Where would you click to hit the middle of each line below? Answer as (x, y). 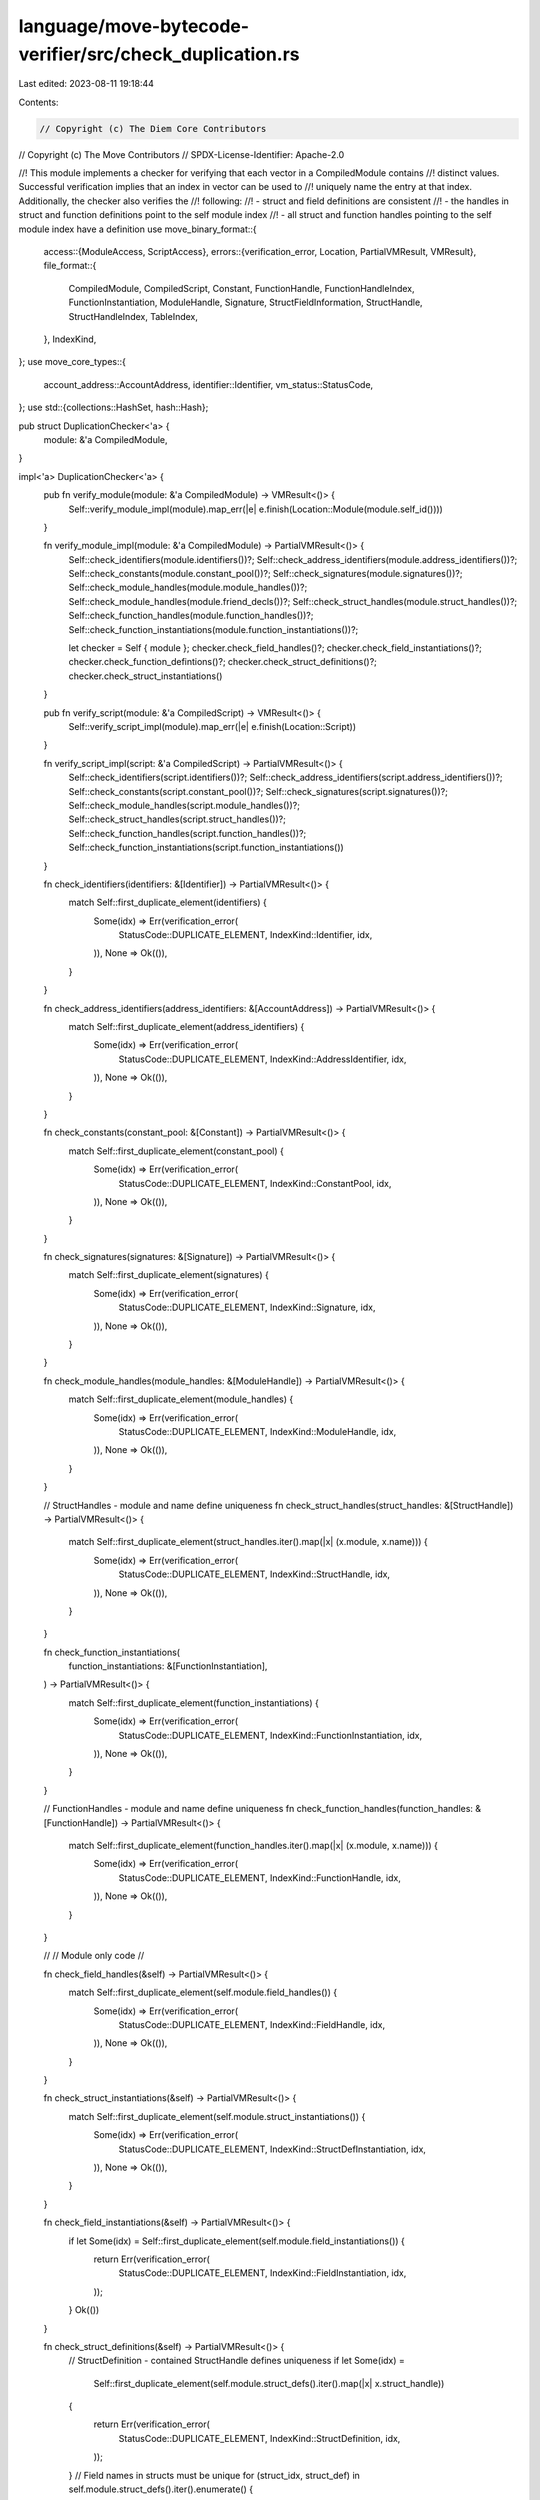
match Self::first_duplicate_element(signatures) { (169, 1275)
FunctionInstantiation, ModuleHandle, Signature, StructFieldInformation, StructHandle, (246, 302)
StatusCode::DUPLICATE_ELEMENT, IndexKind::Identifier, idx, (245, 935)
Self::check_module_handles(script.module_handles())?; (184, 805)
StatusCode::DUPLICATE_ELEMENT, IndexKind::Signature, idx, (247, 1307)
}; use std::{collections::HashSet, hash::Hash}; (113, 407)
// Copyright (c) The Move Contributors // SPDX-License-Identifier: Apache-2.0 (181, 154)
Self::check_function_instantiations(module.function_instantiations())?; (213, 629)
